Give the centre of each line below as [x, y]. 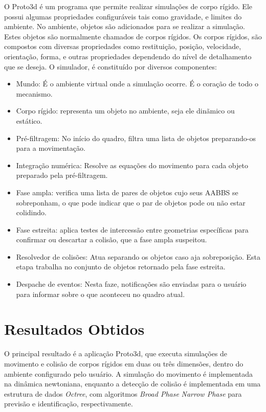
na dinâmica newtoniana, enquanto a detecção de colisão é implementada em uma [132, 384]
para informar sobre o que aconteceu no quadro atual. [101, 294]
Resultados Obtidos [74, 329]
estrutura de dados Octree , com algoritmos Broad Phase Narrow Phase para [123, 393]
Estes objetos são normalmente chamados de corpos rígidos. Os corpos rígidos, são [133, 36]
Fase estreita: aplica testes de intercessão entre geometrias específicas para [132, 229]
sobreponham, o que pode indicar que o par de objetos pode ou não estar [131, 202]
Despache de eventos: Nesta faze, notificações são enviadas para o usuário [131, 284]
